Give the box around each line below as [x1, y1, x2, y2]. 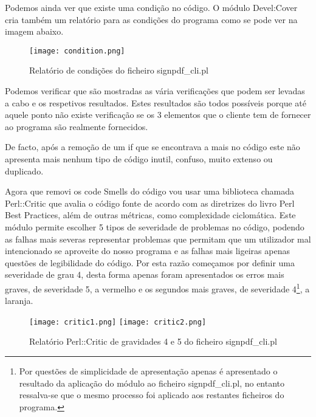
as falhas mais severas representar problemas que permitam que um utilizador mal [5, 232, 311, 245]
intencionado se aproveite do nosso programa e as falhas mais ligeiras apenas [5, 244, 290, 257]
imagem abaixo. [5, 25, 64, 38]
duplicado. [5, 164, 44, 177]
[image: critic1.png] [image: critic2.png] [29, 317, 207, 326]
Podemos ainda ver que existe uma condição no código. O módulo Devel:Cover [5, 1, 298, 13]
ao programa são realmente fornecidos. [5, 120, 148, 133]
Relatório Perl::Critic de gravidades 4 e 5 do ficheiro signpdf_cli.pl [29, 335, 277, 348]
